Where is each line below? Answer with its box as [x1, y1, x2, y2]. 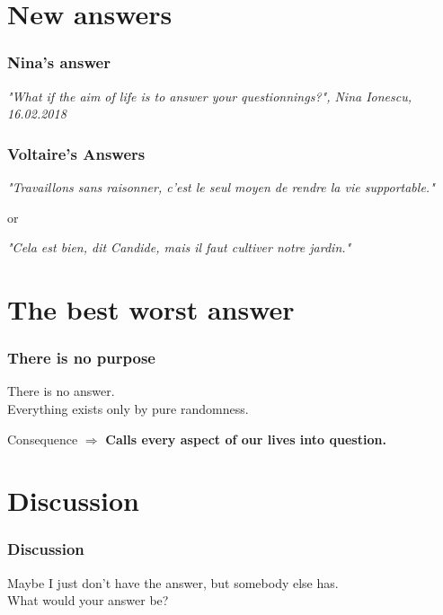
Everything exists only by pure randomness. [7, 399, 249, 417]
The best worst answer [7, 290, 295, 327]
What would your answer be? [7, 591, 169, 610]
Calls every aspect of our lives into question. [105, 429, 386, 448]
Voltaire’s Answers [7, 142, 146, 164]
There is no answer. [7, 382, 115, 400]
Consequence [7, 429, 78, 448]
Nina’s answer [7, 51, 111, 74]
